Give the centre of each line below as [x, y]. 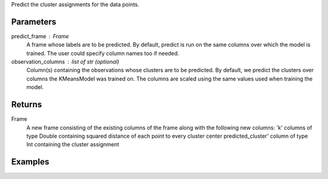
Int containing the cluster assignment [73, 144]
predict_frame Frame [40, 36]
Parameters [34, 22]
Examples [30, 162]
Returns [27, 105]
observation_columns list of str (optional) [65, 62]
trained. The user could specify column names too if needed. [103, 53]
